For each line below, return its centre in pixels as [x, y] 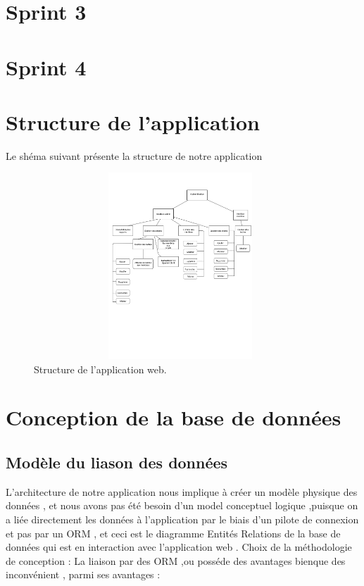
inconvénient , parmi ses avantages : [83, 574]
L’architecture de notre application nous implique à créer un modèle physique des [182, 491]
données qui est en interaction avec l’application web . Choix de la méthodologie [179, 547]
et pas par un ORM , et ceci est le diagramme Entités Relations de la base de [173, 533]
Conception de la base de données [174, 417]
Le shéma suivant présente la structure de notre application [134, 155]
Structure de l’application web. [100, 369]
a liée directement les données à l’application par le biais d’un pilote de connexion [182, 519]
